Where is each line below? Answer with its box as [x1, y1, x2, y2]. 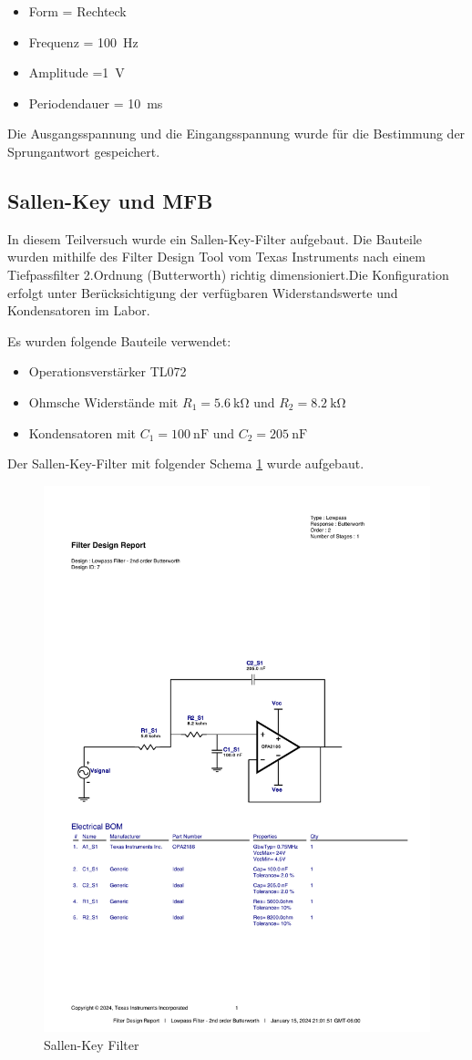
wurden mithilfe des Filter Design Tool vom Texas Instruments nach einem [7, 247, 426, 266]
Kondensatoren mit [28, 423, 136, 442]
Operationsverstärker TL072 [28, 362, 187, 381]
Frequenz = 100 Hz [28, 32, 139, 51]
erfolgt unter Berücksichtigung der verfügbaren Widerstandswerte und [7, 283, 398, 302]
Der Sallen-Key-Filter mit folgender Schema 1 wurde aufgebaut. [7, 454, 364, 473]
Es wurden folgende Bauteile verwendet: [7, 331, 231, 350]
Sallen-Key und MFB [7, 186, 213, 214]
